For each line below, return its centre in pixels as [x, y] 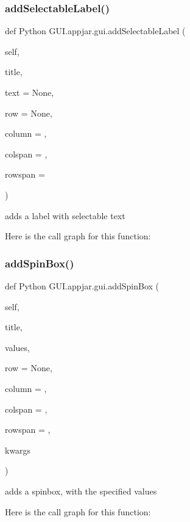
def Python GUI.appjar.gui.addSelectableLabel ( [95, 31]
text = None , [30, 92]
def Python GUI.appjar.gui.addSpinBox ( [82, 285]
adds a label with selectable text [65, 215]
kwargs [18, 450]
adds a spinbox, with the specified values [81, 491]
